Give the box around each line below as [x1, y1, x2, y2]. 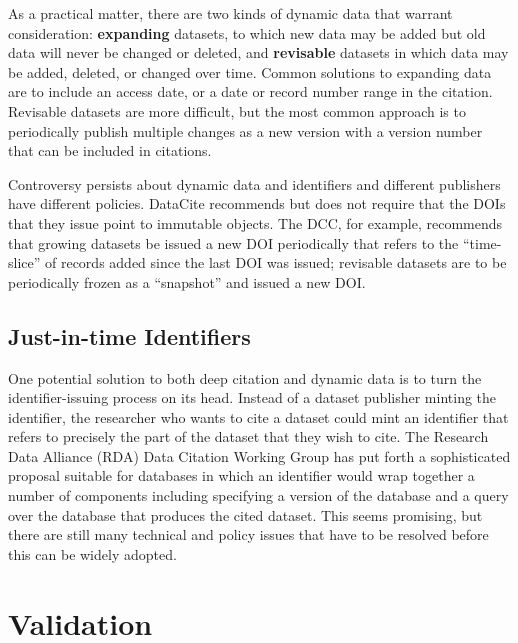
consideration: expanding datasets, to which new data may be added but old [8, 22, 486, 43]
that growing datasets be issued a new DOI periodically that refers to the [8, 232, 459, 253]
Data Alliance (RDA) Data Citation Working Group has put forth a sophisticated [8, 445, 511, 466]
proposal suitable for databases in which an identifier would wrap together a [8, 465, 475, 486]
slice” [8, 252, 41, 273]
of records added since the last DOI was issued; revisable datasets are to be [45, 252, 507, 273]
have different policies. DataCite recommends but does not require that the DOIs [8, 193, 506, 214]
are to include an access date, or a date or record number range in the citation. [8, 81, 493, 102]
